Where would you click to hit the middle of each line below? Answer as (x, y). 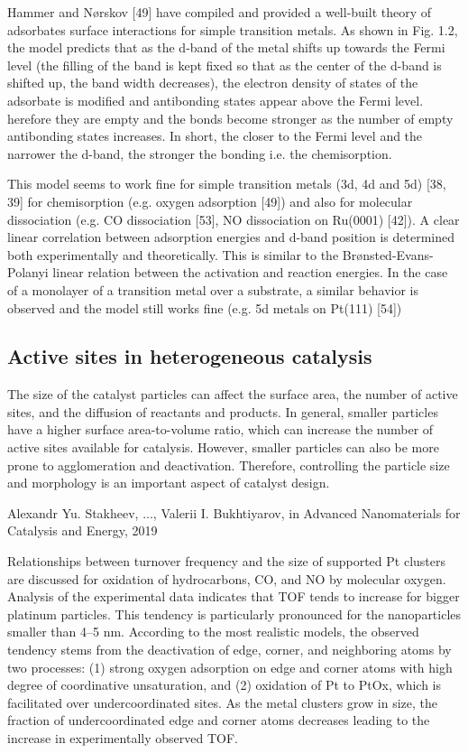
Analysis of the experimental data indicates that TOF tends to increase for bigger (234, 596)
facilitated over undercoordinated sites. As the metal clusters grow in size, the (223, 702)
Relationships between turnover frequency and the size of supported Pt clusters (226, 561)
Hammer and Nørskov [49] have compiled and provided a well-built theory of (220, 12)
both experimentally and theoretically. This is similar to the (173, 254)
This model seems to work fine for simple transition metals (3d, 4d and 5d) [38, (227, 184)
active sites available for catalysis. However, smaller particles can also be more (223, 447)
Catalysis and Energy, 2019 (83, 530)
